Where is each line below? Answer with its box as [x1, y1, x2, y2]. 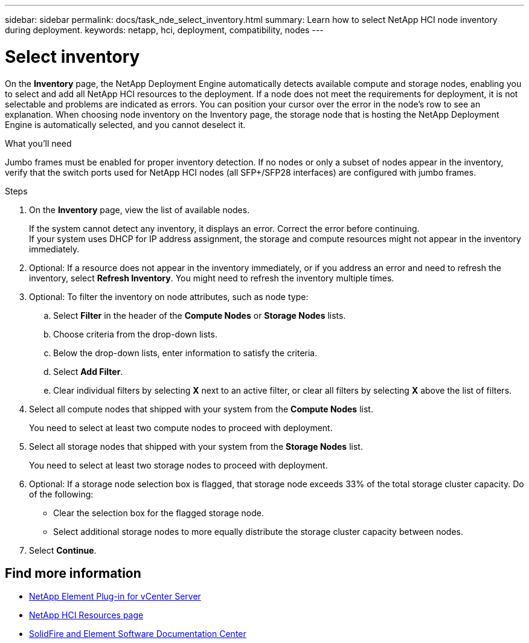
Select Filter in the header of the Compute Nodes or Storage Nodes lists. [53, 310, 346, 321]
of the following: [29, 488, 94, 499]
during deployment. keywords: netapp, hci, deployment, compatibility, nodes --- [5, 25, 324, 35]
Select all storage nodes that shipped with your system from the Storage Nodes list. [29, 441, 363, 452]
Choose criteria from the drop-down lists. [53, 328, 217, 339]
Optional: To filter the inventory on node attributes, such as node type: [29, 291, 309, 302]
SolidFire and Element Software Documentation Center [29, 629, 246, 639]
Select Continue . [29, 545, 97, 555]
